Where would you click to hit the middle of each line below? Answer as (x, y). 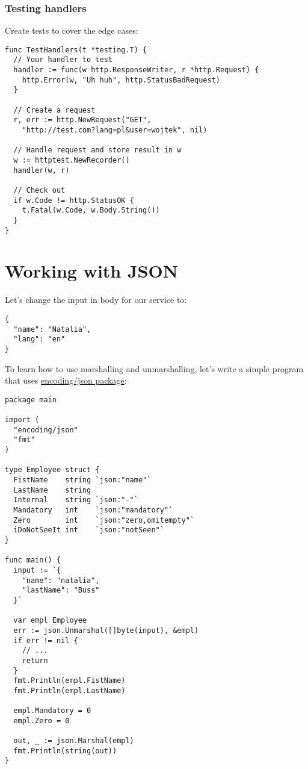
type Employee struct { (52, 470)
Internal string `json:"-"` (76, 500)
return (35, 660)
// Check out (39, 190)
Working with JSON (91, 271)
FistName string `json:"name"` (82, 480)
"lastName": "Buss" (61, 590)
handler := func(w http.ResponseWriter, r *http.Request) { (136, 70)
